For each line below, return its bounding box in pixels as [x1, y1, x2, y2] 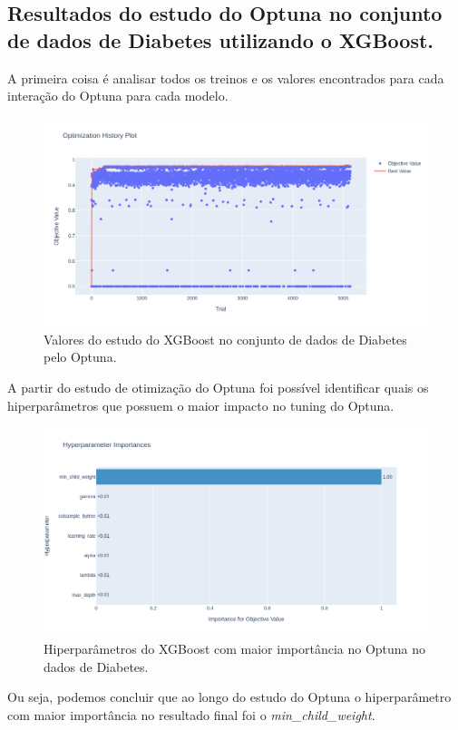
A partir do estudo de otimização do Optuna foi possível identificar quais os [7, 377, 429, 396]
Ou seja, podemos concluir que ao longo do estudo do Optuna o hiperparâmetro [7, 687, 452, 706]
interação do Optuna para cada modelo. [7, 86, 229, 105]
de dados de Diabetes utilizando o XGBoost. [7, 25, 434, 54]
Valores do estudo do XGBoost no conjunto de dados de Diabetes [44, 329, 407, 348]
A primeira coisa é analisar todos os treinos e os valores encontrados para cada [7, 68, 444, 87]
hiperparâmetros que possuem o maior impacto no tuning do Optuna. [7, 395, 395, 414]
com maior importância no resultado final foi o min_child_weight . [7, 705, 375, 724]
